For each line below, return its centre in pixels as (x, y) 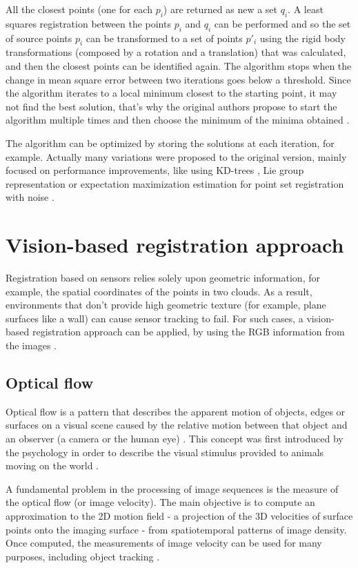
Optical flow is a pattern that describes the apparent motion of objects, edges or (176, 411)
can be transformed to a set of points (164, 38)
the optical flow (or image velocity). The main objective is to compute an (160, 502)
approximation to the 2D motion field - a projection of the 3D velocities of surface (179, 515)
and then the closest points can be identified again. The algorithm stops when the (179, 65)
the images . (31, 345)
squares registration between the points (88, 23)
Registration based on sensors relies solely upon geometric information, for (163, 278)
